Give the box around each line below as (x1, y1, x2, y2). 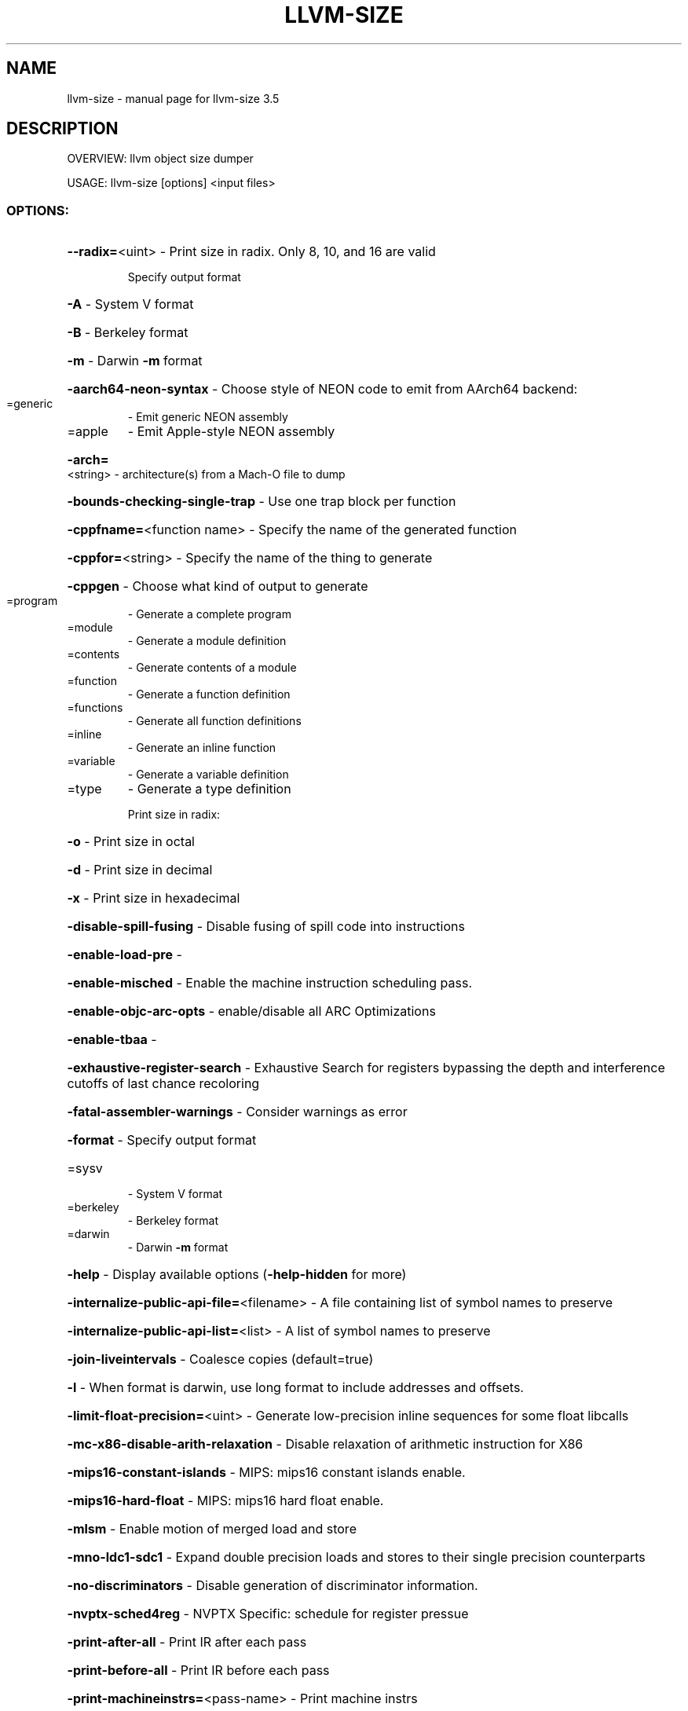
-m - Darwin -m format (67, 353, 203, 369)
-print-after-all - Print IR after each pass (67, 1634, 307, 1651)
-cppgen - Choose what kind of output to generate (67, 578, 368, 595)
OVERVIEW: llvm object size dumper (67, 152, 254, 166)
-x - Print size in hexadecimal (67, 890, 240, 907)
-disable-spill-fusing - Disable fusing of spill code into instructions (67, 918, 465, 935)
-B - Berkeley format (67, 324, 188, 341)
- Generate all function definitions (127, 714, 302, 728)
